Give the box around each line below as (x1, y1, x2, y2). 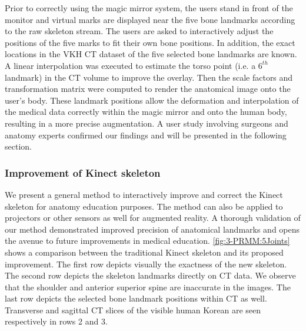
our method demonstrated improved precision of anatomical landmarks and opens (5, 223, 300, 235)
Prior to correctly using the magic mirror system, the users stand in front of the (5, 2, 293, 14)
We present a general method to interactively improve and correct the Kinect (5, 188, 283, 200)
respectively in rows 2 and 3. (5, 315, 108, 327)
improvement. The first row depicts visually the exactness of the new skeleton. (5, 257, 287, 270)
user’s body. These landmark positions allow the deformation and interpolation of (5, 94, 299, 106)
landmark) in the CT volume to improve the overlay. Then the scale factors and (5, 71, 293, 83)
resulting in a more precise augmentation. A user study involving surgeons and (5, 117, 288, 129)
